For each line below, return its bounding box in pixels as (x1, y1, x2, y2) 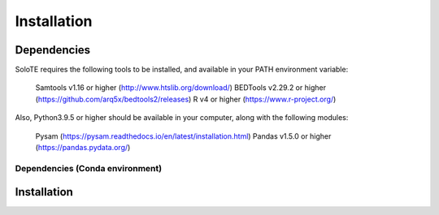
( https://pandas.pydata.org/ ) (35, 143, 131, 153)
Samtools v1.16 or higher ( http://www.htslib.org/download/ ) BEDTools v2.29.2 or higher (35, 83, 327, 92)
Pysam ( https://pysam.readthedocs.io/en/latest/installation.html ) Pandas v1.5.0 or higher (35, 131, 332, 141)
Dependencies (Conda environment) (15, 162, 163, 174)
